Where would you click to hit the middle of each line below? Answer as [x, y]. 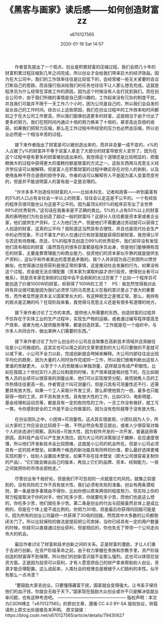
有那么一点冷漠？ [22, 574]
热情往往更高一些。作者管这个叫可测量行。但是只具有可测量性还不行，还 [82, 384]
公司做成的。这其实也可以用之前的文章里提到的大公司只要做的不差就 [86, 347]
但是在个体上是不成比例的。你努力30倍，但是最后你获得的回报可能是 [87, 509]
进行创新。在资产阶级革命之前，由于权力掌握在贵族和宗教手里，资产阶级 [86, 550]
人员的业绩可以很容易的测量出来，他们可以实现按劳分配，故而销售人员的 [82, 378]
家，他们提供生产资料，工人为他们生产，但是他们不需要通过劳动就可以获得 [80, 222]
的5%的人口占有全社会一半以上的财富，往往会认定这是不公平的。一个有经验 [81, 198]
